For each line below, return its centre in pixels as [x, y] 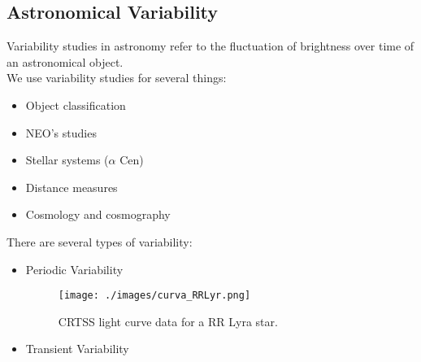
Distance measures [72, 187]
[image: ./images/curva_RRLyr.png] [154, 296]
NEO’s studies [61, 132]
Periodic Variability [74, 269]
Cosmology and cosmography [98, 214]
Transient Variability [77, 349]
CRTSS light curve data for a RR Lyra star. [168, 321]
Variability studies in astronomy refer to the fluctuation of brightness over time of [210, 46]
